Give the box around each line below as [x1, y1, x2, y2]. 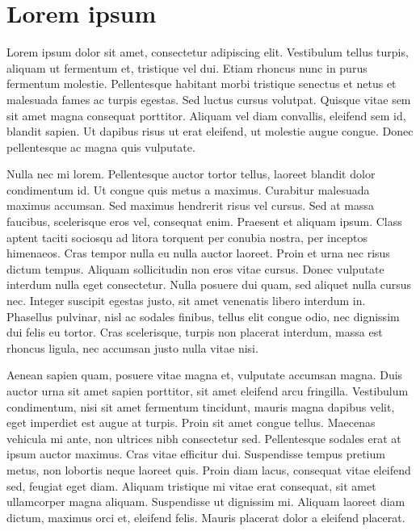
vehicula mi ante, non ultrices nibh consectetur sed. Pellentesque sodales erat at [6, 429, 401, 446]
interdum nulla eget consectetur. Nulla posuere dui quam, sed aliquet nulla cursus [6, 276, 412, 293]
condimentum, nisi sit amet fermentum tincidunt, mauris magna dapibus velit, [6, 398, 395, 415]
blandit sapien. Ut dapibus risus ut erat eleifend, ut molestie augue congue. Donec [6, 123, 414, 140]
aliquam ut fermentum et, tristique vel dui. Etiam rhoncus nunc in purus [6, 59, 367, 76]
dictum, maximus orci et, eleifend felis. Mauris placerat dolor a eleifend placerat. [6, 508, 405, 525]
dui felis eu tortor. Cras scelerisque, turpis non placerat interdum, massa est [6, 324, 383, 341]
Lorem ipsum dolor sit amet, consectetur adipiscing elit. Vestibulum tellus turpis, [6, 44, 409, 61]
